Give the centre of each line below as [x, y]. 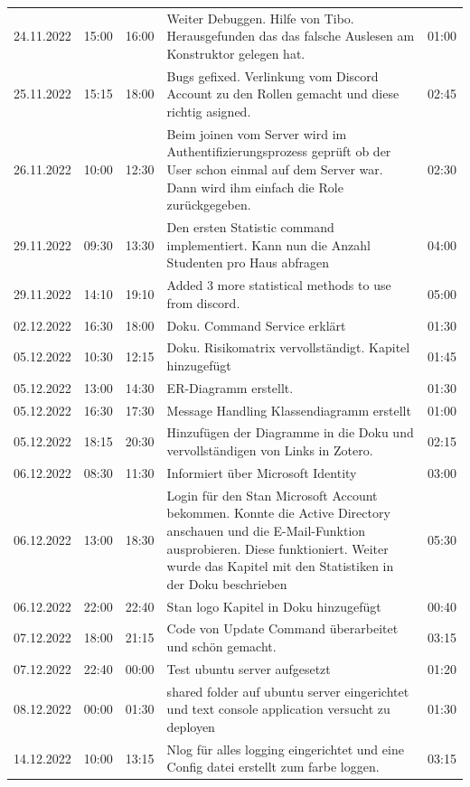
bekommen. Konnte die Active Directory [278, 513]
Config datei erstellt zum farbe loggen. [273, 767]
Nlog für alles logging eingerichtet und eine [285, 749]
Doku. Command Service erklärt [256, 325]
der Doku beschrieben [227, 583]
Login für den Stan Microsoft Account [272, 495]
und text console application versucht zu [278, 709]
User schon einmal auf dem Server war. [275, 169]
